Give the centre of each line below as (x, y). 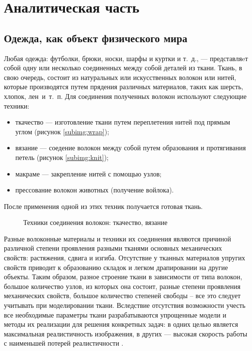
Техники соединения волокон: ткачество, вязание (95, 222)
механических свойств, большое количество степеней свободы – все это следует (122, 295)
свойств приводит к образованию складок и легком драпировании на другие (116, 267)
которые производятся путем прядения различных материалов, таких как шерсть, (124, 87)
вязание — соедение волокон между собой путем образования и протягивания (131, 148)
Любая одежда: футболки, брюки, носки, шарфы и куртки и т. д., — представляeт (126, 58)
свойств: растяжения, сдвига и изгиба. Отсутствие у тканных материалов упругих (125, 258)
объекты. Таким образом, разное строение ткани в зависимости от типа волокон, (123, 277)
